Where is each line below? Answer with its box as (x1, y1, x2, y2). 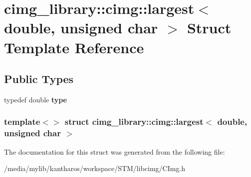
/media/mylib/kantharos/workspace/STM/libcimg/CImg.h (4, 163, 186, 174)
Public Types (4, 71, 74, 87)
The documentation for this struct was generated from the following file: (4, 146, 225, 157)
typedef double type (4, 94, 67, 104)
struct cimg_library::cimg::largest (64, 115, 204, 128)
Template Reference (4, 37, 144, 57)
